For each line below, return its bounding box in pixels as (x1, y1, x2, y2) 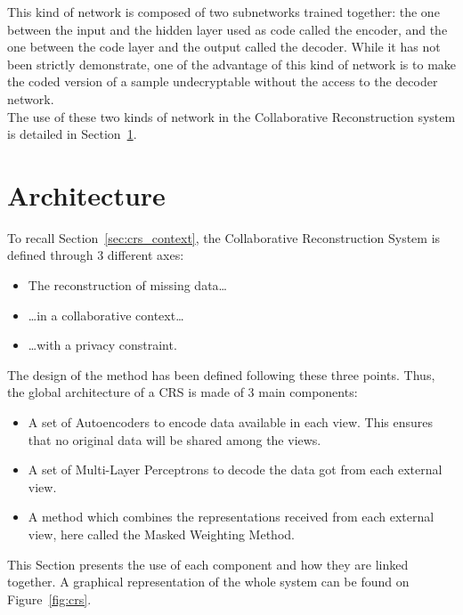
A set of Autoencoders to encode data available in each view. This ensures (28, 413, 434, 432)
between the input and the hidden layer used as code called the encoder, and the (7, 20, 448, 38)
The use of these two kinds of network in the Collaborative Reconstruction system (7, 107, 456, 125)
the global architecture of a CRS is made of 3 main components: (7, 383, 358, 401)
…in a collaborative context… (28, 305, 184, 324)
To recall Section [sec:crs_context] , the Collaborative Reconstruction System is (7, 228, 441, 247)
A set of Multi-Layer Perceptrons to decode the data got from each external (28, 460, 443, 479)
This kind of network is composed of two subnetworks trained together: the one (7, 3, 440, 20)
